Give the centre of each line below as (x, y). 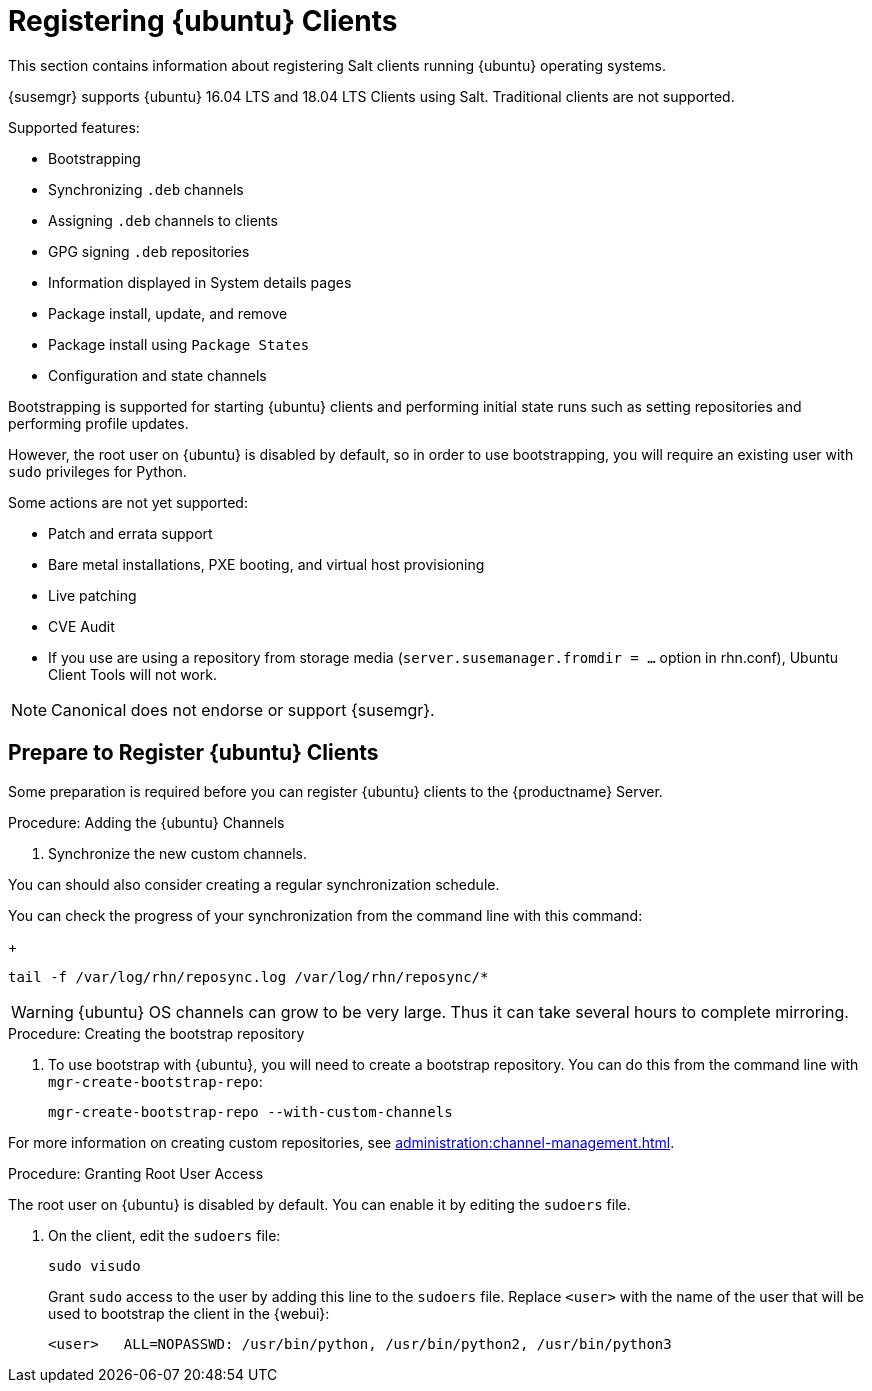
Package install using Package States (179, 344)
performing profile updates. (98, 423)
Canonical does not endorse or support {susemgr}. (243, 709)
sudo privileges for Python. (97, 471)
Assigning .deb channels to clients (163, 220)
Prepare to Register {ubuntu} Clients (193, 753)
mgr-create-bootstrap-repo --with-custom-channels (250, 1111)
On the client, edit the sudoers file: (164, 1235)
